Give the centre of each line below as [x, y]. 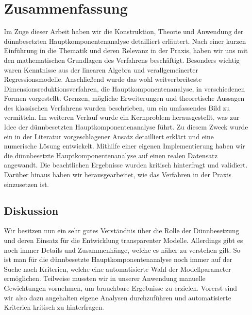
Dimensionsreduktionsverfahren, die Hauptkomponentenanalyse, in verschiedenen [125, 88]
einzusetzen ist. [26, 184]
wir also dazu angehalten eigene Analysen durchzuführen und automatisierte [118, 297]
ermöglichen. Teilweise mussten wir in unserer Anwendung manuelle [105, 278]
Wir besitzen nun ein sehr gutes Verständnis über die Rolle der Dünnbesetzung [122, 231]
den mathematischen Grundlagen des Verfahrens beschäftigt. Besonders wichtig [122, 60]
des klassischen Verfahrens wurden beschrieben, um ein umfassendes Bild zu [117, 107]
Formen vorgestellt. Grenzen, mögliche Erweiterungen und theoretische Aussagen [124, 98]
